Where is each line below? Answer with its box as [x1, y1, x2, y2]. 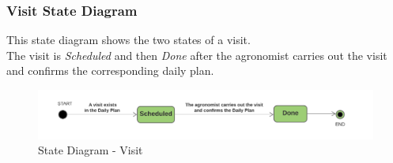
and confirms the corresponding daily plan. [6, 62, 214, 79]
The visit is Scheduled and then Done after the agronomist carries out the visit [6, 46, 387, 63]
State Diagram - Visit [38, 142, 143, 158]
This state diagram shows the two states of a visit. [6, 31, 251, 48]
